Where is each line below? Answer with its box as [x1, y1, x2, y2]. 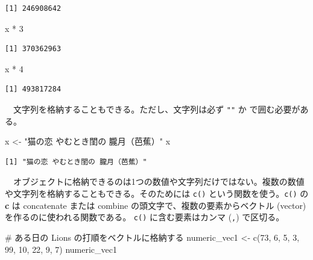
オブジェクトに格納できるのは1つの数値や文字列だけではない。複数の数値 [13, 175, 305, 188]
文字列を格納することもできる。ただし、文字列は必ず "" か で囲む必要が [13, 102, 300, 115]
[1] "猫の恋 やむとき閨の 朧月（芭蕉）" [5, 157, 147, 166]
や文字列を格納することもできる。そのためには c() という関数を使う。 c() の [5, 187, 309, 199]
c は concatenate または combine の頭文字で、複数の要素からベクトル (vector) [5, 199, 306, 211]
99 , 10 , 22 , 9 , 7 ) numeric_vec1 [5, 243, 117, 255]
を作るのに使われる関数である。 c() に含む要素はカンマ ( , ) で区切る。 [5, 211, 285, 223]
